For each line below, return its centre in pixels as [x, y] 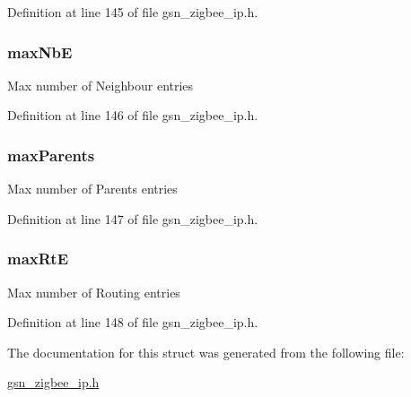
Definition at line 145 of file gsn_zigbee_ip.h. [133, 12]
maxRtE [38, 259]
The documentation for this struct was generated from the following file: [206, 352]
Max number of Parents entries [92, 189]
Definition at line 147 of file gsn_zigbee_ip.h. [133, 218]
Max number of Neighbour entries [101, 85]
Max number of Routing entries [94, 292]
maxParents [51, 155]
